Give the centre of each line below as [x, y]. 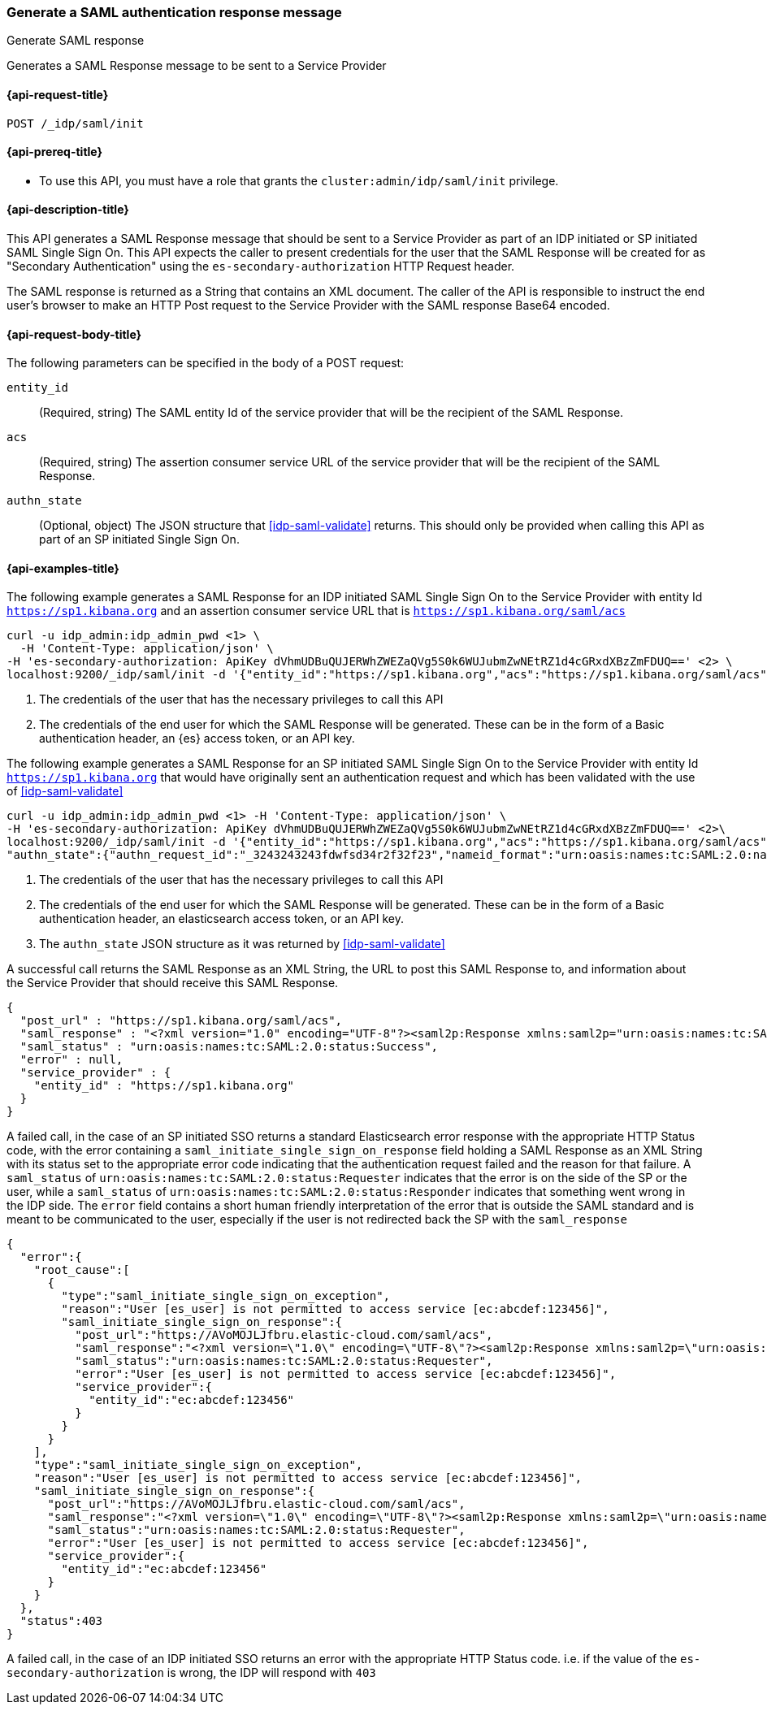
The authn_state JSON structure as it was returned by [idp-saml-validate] [242, 944]
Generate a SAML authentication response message [174, 12]
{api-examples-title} [63, 568]
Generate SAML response [76, 41]
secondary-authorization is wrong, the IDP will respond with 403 [191, 1673]
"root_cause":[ [82, 1270]
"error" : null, [71, 1060]
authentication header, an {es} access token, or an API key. [197, 739]
